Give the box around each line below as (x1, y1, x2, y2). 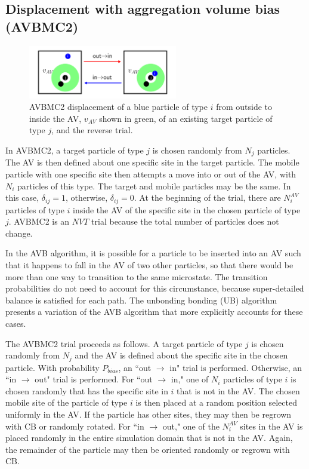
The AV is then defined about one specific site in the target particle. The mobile (5, 156, 299, 168)
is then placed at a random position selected (135, 396, 297, 409)
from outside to (216, 100, 272, 113)
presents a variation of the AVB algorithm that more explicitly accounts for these (5, 305, 303, 318)
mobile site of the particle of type (5, 396, 128, 409)
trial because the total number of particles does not (91, 215, 279, 228)
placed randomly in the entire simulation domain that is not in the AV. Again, (5, 431, 293, 444)
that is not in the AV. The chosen (177, 384, 300, 397)
